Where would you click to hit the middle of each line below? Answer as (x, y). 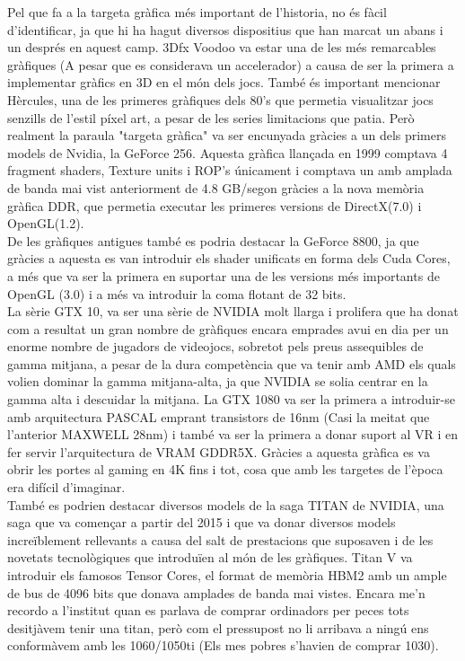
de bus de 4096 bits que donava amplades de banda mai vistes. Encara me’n (216, 592)
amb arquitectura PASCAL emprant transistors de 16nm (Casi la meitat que (219, 416)
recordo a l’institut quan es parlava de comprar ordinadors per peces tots (208, 610)
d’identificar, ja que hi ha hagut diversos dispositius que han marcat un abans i (225, 29)
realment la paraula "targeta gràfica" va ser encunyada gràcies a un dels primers (227, 135)
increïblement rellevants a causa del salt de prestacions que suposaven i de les (220, 539)
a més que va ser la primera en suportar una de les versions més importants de (224, 275)
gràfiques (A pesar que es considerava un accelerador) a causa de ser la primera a (231, 64)
